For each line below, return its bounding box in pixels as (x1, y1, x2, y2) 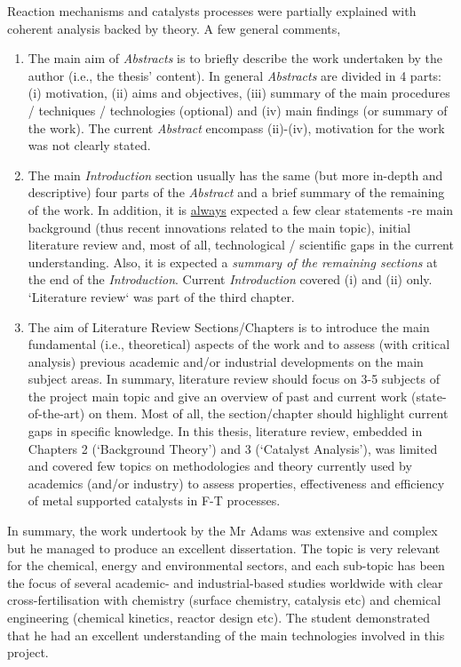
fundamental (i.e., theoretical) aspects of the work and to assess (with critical (28, 335, 450, 353)
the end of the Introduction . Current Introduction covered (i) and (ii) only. (28, 270, 433, 289)
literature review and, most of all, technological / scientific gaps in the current (28, 235, 454, 254)
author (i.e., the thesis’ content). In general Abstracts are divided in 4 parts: (28, 66, 441, 84)
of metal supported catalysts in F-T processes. (28, 491, 281, 510)
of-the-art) (28, 404, 85, 423)
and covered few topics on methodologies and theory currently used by (28, 457, 412, 475)
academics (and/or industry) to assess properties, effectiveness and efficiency (28, 473, 445, 492)
